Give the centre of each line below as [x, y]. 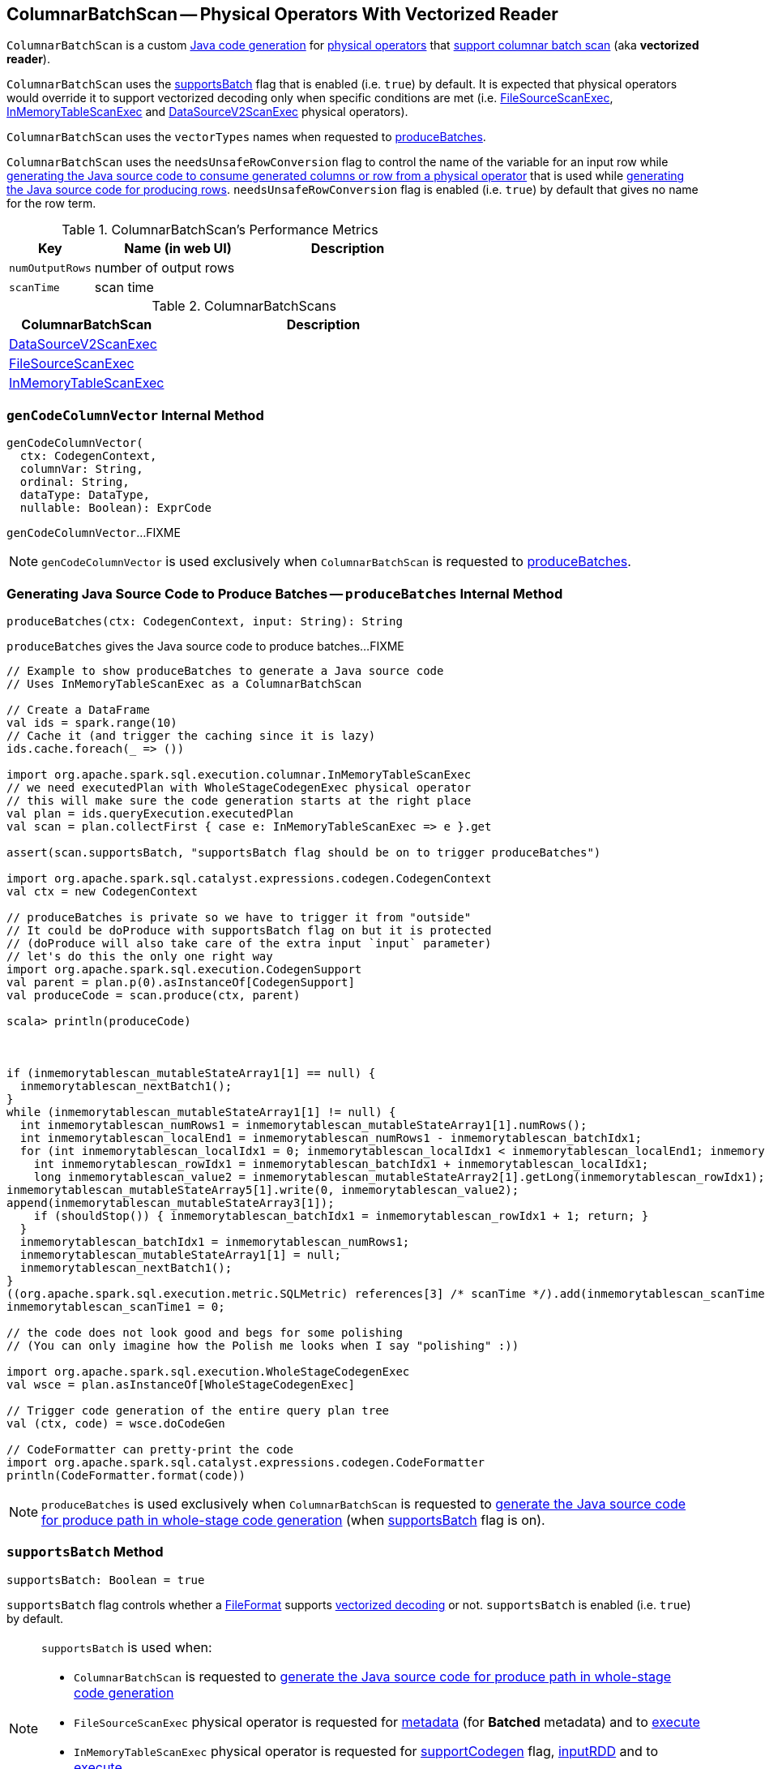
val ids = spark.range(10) [92, 722]
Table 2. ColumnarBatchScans [244, 306]
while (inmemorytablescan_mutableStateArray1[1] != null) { [201, 1112]
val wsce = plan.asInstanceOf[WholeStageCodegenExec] [181, 1384]
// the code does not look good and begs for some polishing [205, 1332]
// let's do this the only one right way [140, 956]
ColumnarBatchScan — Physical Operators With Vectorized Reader [282, 14]
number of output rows [165, 268]
